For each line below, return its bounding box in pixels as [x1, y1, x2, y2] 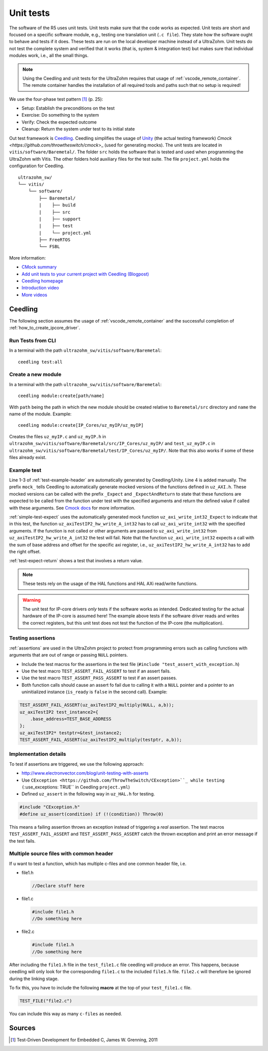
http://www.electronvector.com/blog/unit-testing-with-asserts [21, 770, 149, 776]
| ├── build [39, 202, 76, 208]
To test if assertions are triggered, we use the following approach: [9, 761, 144, 767]
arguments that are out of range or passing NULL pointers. [9, 652, 128, 658]
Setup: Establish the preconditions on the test [21, 105, 115, 111]
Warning [22, 597, 41, 603]
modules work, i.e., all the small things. [9, 53, 89, 59]
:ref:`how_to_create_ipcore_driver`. [9, 325, 80, 331]
